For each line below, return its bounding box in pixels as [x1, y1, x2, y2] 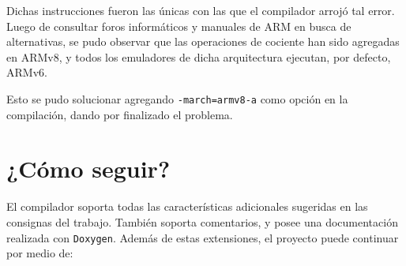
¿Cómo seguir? [6, 152, 171, 185]
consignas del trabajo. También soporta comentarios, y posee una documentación [6, 213, 398, 230]
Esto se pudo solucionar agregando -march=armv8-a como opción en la [6, 90, 348, 107]
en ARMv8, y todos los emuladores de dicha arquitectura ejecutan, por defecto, [6, 48, 391, 65]
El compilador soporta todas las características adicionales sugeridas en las [6, 198, 368, 215]
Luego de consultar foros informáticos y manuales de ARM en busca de [6, 17, 351, 34]
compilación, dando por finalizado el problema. [6, 106, 233, 122]
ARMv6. [6, 64, 47, 81]
